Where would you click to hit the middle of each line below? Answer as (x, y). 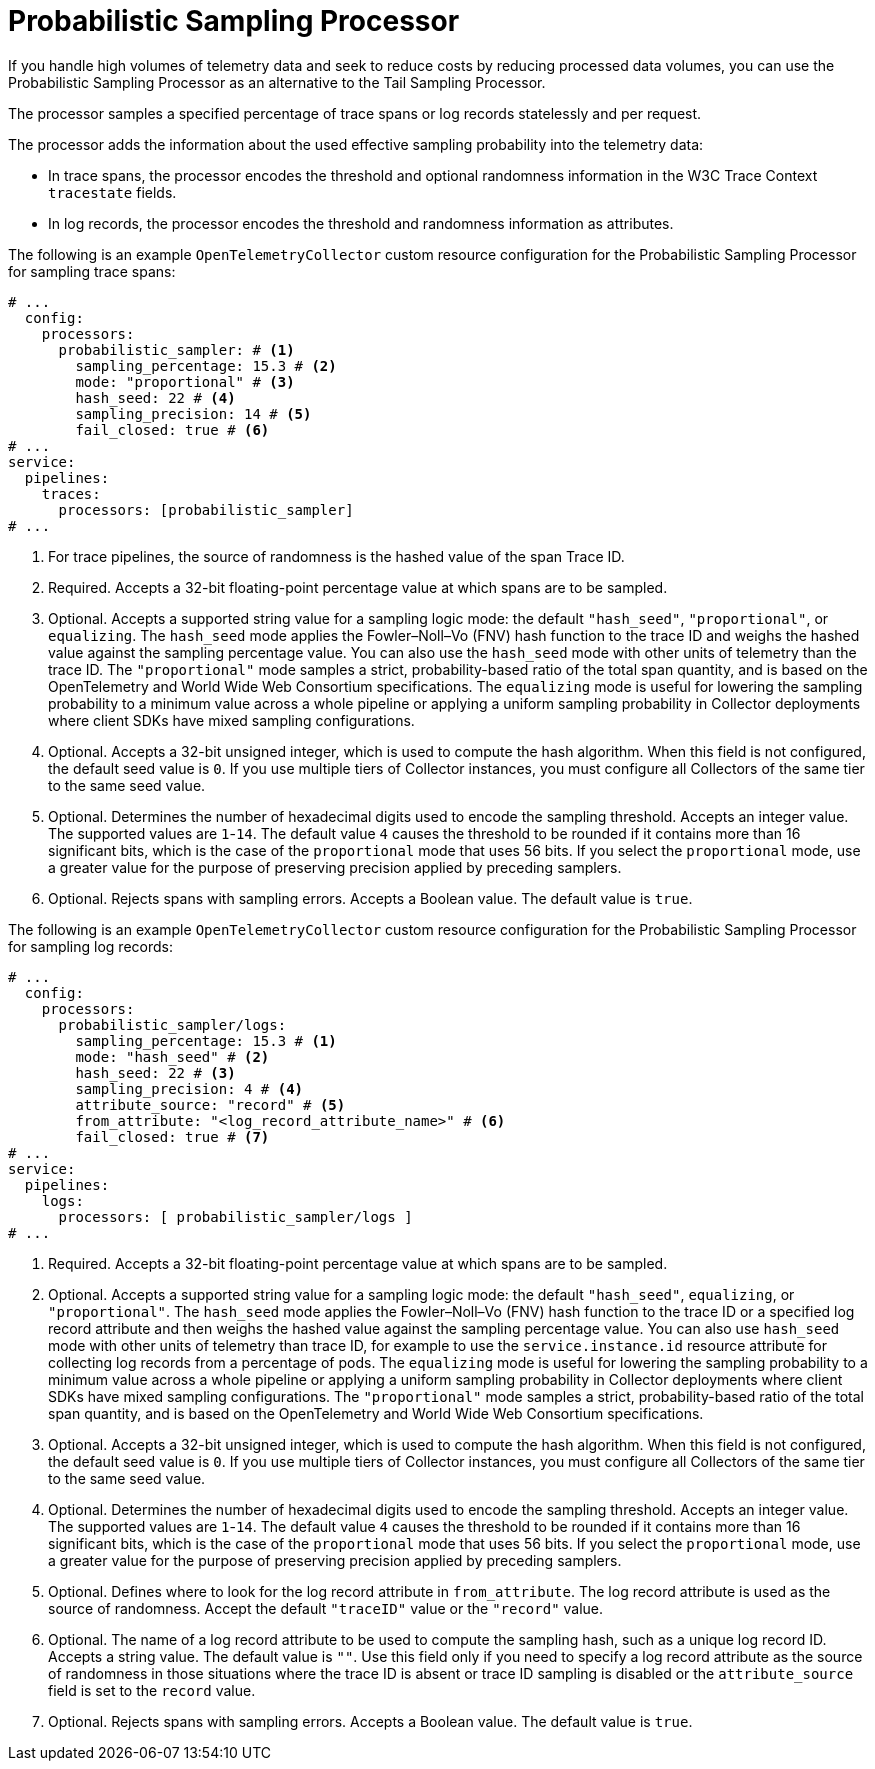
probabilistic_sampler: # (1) (176, 349)
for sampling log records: (90, 946)
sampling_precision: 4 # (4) (189, 1088)
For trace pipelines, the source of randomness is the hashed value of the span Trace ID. (336, 556)
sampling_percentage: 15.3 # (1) (206, 1040)
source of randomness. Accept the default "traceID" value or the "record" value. (326, 1608)
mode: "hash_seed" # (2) (172, 1056)
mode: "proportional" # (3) (185, 381)
